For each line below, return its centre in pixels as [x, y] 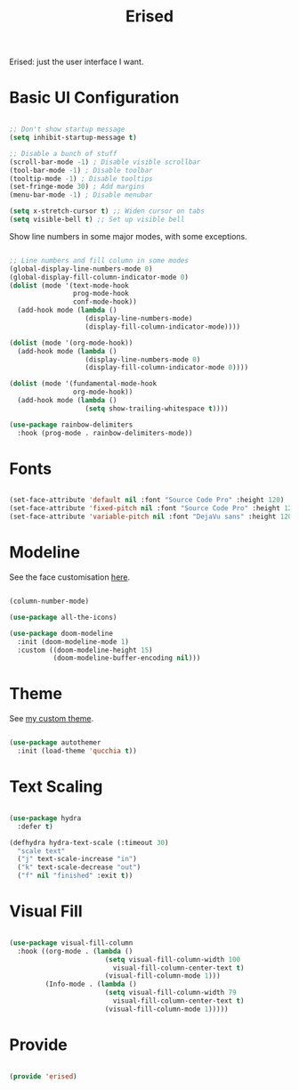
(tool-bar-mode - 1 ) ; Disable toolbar [81, 170]
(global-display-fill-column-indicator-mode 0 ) [99, 277]
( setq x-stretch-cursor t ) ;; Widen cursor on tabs [107, 211]
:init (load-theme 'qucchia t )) [77, 751]
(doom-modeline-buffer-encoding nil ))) [127, 658]
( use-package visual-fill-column [71, 943]
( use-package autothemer [55, 743]
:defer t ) [35, 826]
